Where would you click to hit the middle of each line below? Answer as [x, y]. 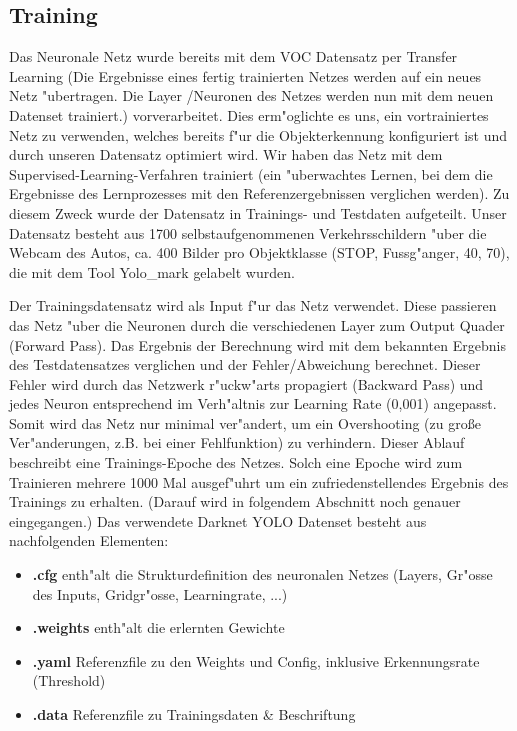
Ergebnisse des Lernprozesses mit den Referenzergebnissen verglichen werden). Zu [259, 193]
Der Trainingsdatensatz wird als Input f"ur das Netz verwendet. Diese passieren [253, 305]
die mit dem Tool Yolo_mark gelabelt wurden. [152, 271]
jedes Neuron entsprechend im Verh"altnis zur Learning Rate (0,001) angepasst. [253, 403]
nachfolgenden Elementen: [89, 540]
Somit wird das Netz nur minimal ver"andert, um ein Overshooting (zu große [245, 422]
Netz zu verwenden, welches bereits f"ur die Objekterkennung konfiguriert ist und [258, 134]
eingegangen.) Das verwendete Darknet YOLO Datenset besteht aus [218, 520]
